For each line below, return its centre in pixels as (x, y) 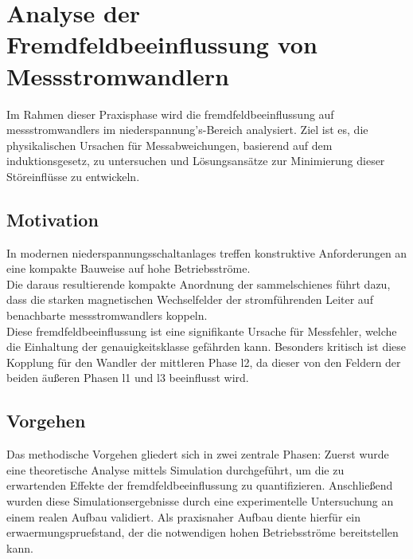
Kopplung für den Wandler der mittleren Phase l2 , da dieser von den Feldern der (204, 362)
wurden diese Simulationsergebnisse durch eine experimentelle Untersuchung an (200, 501)
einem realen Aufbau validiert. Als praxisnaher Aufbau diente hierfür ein (183, 516)
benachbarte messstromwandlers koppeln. (107, 315)
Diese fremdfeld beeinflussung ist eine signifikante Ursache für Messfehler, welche (202, 331)
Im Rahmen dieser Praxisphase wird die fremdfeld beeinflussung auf (170, 114)
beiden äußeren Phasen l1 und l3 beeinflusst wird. (128, 378)
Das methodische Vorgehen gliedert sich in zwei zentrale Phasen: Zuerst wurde (198, 454)
